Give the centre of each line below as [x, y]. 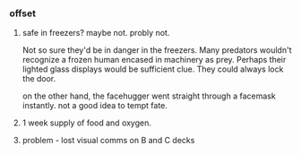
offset [22, 13]
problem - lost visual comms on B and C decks [108, 141]
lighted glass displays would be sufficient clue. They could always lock [153, 69]
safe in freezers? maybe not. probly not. [96, 33]
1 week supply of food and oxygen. [87, 123]
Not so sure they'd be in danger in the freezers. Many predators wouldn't [157, 50]
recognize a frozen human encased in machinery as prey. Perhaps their [154, 60]
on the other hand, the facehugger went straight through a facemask [149, 96]
